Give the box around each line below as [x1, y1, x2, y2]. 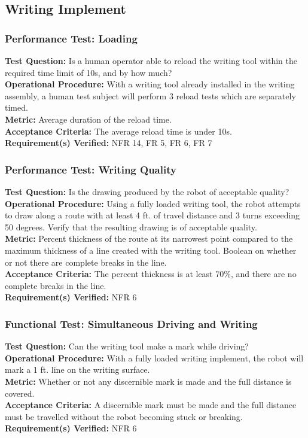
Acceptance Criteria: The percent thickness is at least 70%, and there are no [5, 267, 297, 280]
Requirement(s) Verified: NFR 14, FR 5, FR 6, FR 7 [5, 136, 212, 149]
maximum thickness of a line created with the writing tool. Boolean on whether [5, 244, 297, 256]
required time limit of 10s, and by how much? [5, 66, 172, 78]
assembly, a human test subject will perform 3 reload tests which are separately [5, 89, 296, 102]
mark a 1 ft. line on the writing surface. [5, 363, 150, 376]
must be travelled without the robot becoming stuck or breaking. [5, 410, 243, 422]
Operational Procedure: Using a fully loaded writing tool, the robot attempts [5, 197, 301, 209]
